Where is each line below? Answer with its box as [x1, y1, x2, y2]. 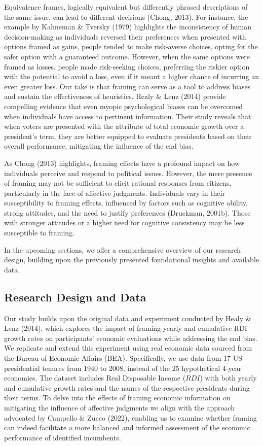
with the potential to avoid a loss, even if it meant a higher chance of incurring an [4, 71, 259, 82]
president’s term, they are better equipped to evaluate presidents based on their [4, 130, 252, 141]
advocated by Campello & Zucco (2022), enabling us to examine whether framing [4, 412, 257, 423]
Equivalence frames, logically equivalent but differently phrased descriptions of [4, 2, 248, 12]
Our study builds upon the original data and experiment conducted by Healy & [4, 313, 251, 323]
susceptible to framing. [4, 227, 75, 238]
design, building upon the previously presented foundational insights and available [4, 254, 259, 265]
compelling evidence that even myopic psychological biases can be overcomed [4, 100, 243, 111]
